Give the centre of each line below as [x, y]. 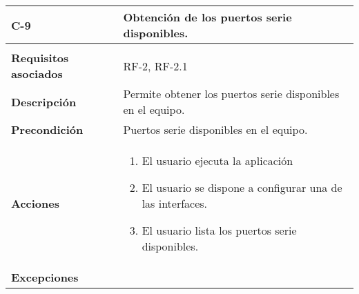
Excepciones [45, 277]
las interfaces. [175, 203]
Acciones [35, 203]
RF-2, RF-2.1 [155, 66]
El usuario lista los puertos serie [219, 230]
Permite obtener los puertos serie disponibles [231, 94]
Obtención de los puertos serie [207, 17]
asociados [37, 73]
